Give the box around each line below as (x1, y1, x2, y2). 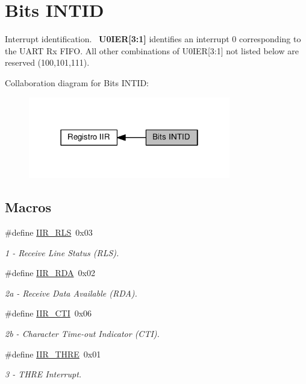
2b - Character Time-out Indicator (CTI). (5, 327, 160, 339)
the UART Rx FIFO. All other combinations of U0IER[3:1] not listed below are (5, 44, 299, 57)
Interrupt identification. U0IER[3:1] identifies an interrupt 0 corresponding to (5, 33, 301, 45)
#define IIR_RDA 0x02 (5, 266, 95, 279)
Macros (5, 198, 51, 216)
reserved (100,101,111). (5, 56, 90, 69)
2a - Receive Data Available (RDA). (5, 286, 137, 299)
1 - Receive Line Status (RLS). (5, 246, 119, 259)
